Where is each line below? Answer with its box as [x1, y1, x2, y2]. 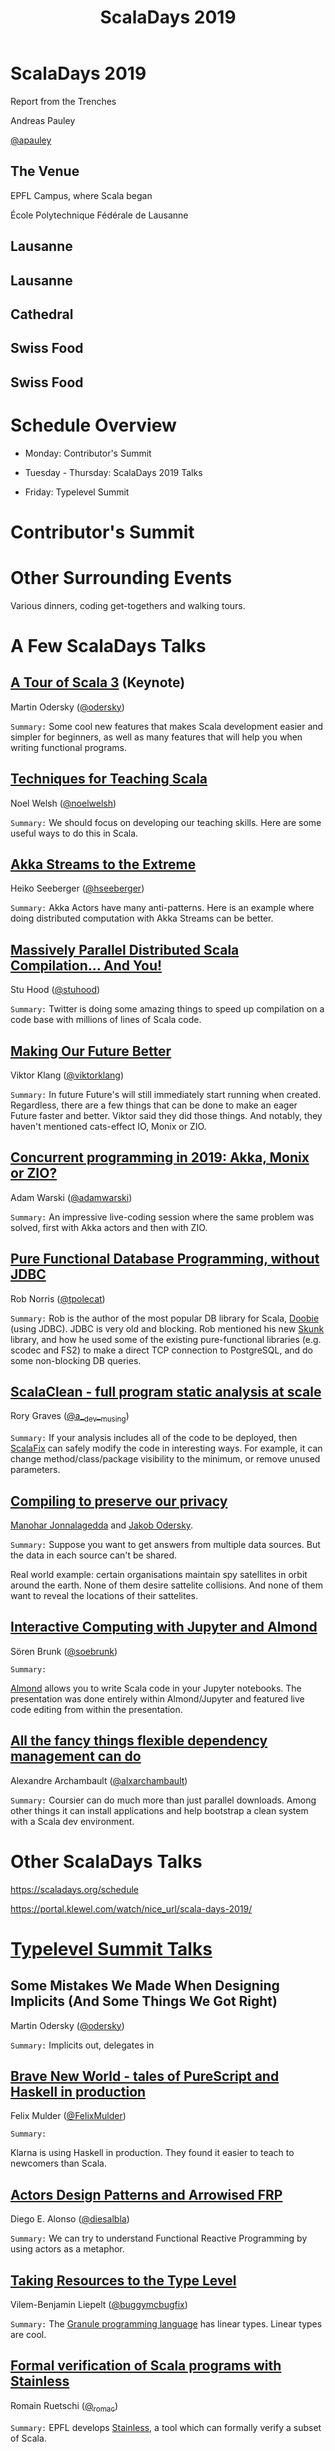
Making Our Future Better [10, 1042, 172, 1060]
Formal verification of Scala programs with [10, 2357, 282, 2375]
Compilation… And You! [10, 957, 163, 974]
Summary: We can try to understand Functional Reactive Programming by [10, 2232, 308, 2245]
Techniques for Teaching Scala [10, 771, 208, 788]
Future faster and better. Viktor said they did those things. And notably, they [10, 1110, 323, 1122]
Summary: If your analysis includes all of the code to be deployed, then [10, 1432, 298, 1444]
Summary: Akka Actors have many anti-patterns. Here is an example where [10, 902, 315, 914]
